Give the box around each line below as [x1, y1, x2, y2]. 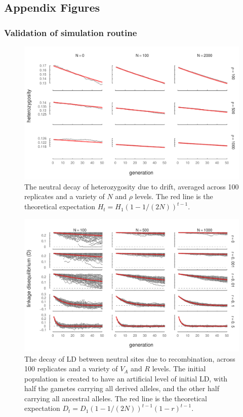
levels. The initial [152, 363, 206, 374]
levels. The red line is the [135, 191, 213, 202]
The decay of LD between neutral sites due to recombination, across [24, 353, 235, 364]
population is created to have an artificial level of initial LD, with [24, 373, 228, 383]
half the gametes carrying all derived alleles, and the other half [24, 383, 219, 394]
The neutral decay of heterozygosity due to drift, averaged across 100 [24, 181, 239, 191]
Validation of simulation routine [4, 26, 137, 39]
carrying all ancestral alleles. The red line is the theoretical [24, 393, 207, 403]
